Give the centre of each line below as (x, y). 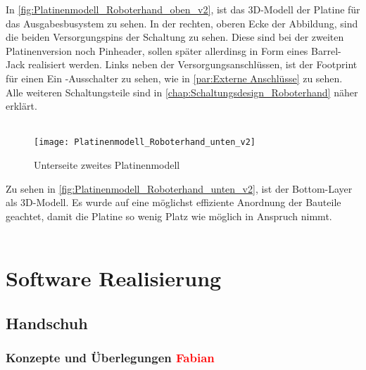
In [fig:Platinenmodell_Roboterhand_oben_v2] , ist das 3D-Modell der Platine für (183, 9)
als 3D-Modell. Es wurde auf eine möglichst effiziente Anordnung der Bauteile (173, 202)
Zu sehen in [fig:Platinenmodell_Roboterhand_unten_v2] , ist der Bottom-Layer (179, 188)
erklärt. (21, 106)
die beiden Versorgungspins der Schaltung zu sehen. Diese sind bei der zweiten (175, 37)
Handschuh (47, 323)
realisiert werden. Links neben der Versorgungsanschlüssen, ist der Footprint (193, 64)
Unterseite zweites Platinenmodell (107, 165)
